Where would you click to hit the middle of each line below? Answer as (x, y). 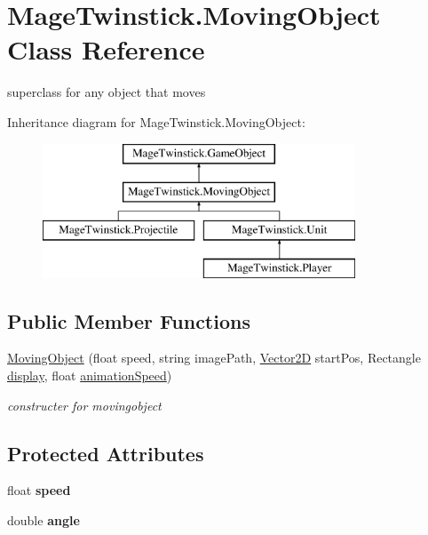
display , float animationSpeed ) (90, 375)
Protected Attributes (106, 453)
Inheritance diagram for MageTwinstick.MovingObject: (156, 121)
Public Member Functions (129, 320)
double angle (44, 520)
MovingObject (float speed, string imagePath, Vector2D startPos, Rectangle (214, 358)
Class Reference (106, 49)
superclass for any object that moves (107, 92)
